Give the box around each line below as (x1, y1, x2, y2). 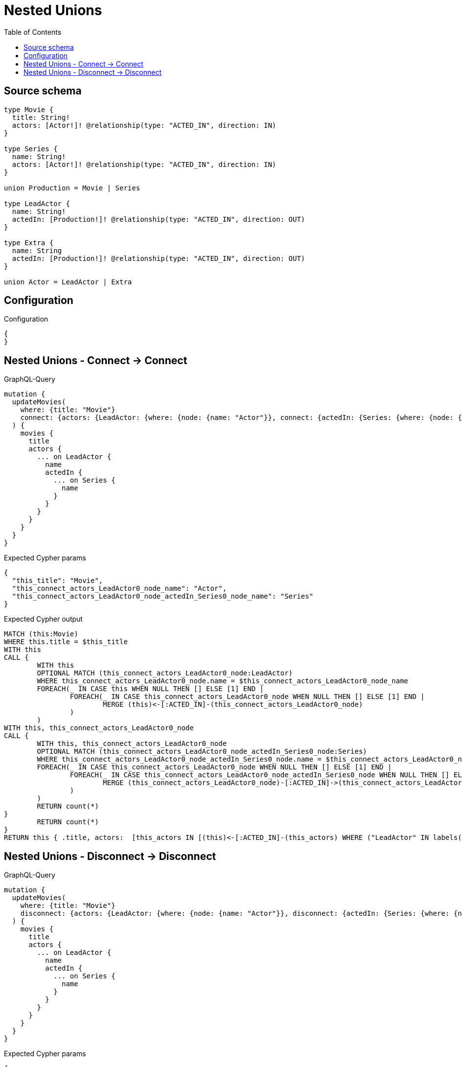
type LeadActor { (4, 199, 70, 208)
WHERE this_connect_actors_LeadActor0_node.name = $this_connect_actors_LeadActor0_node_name (37, 677, 409, 685)
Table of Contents (4, 27, 62, 36)
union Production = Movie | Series (4, 184, 140, 192)
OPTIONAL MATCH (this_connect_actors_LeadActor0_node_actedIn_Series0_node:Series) (37, 747, 367, 756)
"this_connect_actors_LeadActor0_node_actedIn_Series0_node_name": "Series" (12, 592, 314, 601)
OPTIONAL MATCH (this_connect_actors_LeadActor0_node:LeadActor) (37, 669, 293, 677)
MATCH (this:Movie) (4, 630, 78, 638)
